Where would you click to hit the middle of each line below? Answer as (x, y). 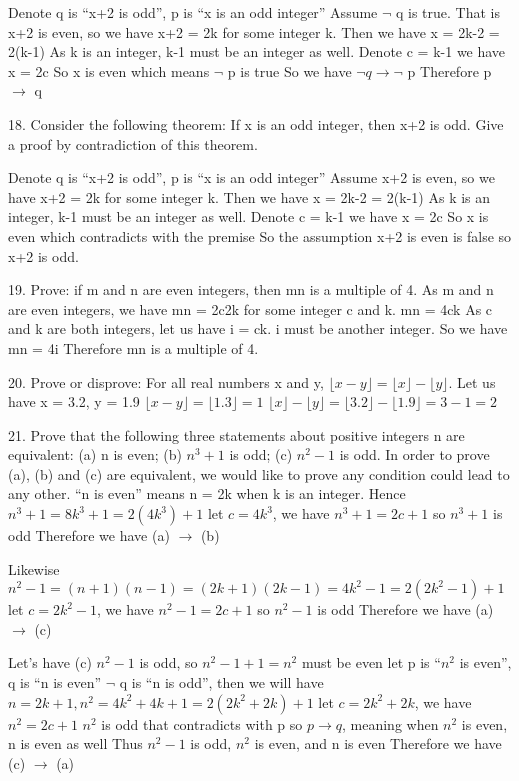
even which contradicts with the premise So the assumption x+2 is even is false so (260, 235)
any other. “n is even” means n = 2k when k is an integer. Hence (207, 493)
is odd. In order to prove (414, 454)
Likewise (34, 568)
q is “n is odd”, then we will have (221, 682)
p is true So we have (289, 70)
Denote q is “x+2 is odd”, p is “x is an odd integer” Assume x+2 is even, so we (251, 177)
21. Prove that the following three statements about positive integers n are (236, 434)
